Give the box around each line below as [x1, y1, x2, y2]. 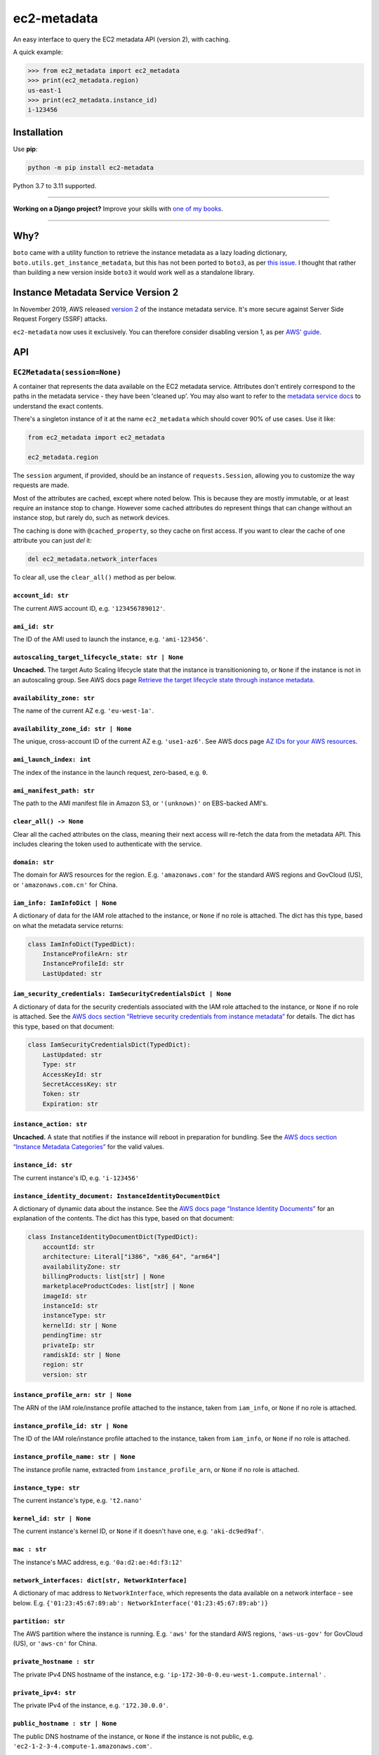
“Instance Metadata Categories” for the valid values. [13, 1143, 164, 1151]
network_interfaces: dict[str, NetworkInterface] [13, 1576, 187, 1584]
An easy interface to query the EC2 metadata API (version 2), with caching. [13, 35, 231, 44]
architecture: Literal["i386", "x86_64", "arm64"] [42, 1253, 220, 1261]
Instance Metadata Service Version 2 [13, 286, 179, 298]
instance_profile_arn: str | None [13, 1391, 132, 1399]
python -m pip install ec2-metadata [27, 164, 154, 171]
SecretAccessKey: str [42, 1080, 117, 1088]
